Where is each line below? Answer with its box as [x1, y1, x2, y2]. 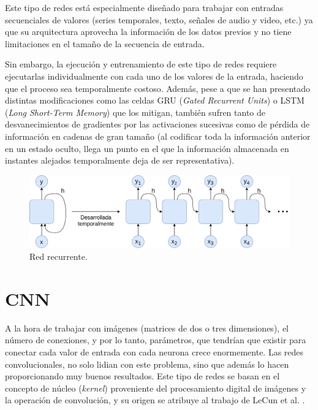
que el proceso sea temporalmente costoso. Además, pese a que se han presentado [5, 82, 311, 94]
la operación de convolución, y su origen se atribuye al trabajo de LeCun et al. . [5, 393, 305, 406]
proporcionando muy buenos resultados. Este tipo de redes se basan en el [5, 370, 280, 382]
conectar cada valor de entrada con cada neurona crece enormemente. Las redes [5, 346, 304, 359]
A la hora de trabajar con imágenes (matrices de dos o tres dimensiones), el [5, 321, 289, 334]
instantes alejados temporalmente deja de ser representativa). [5, 154, 235, 167]
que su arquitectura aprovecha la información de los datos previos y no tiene [5, 25, 292, 38]
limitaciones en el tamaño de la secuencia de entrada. [5, 37, 205, 50]
